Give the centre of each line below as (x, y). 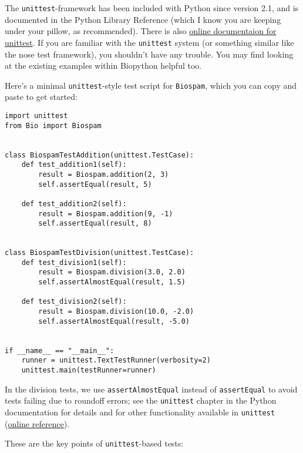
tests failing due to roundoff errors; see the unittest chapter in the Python (141, 400)
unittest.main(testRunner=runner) (89, 370)
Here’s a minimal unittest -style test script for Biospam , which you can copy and (151, 85)
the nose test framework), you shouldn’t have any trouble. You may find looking (149, 54)
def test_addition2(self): (74, 204)
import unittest (36, 115)
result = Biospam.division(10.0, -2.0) (116, 312)
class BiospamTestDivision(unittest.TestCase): (100, 253)
